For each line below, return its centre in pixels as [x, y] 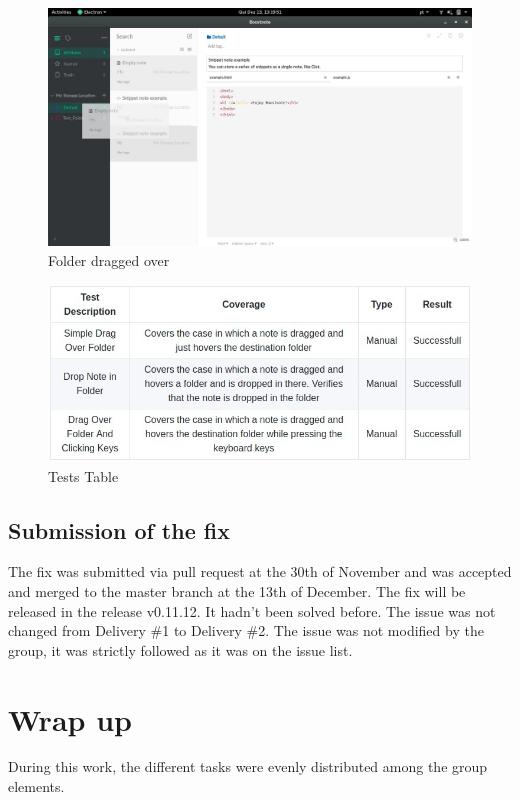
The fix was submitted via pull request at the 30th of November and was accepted [260, 571]
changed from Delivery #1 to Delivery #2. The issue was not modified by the [246, 630]
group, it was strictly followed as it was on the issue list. [180, 649]
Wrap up [70, 718]
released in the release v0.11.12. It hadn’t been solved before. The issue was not [252, 610]
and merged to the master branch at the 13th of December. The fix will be [237, 590]
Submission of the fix [119, 529]
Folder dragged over [109, 259]
